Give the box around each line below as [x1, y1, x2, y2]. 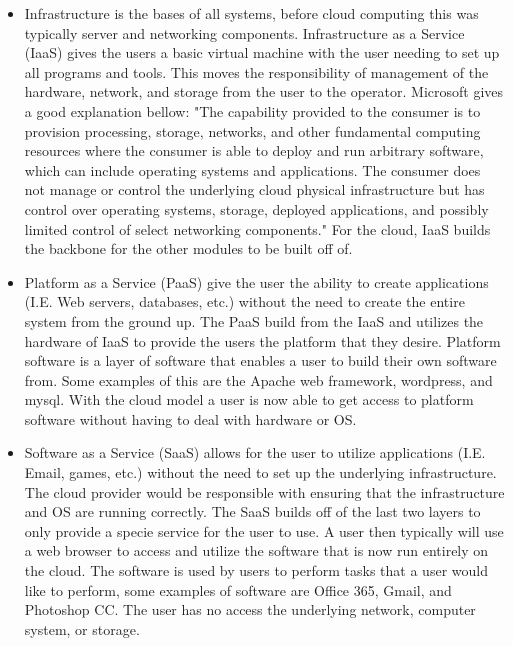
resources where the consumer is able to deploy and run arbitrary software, [24, 140, 484, 161]
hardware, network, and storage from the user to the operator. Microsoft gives [24, 81, 504, 102]
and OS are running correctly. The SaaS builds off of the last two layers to [24, 501, 481, 522]
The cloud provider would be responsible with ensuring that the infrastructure [24, 481, 505, 502]
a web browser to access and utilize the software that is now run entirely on [24, 540, 489, 561]
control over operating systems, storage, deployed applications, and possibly [24, 198, 489, 219]
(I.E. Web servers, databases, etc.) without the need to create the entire [24, 291, 465, 312]
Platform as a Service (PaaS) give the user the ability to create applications [24, 271, 489, 292]
